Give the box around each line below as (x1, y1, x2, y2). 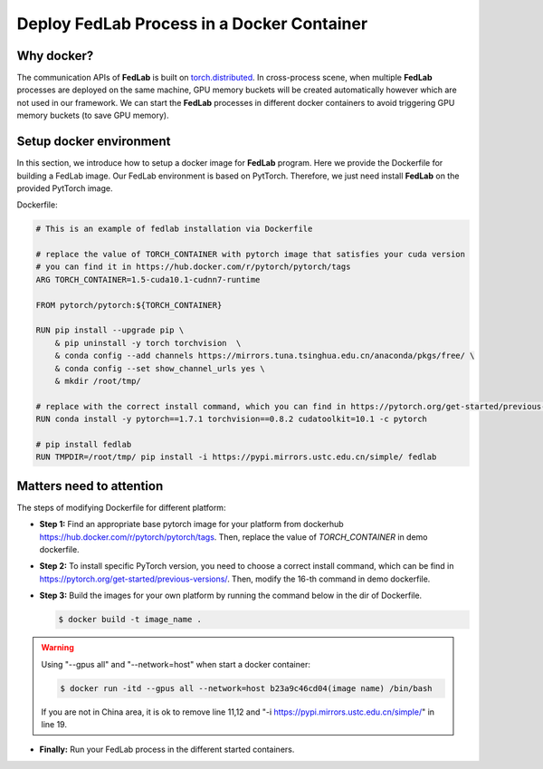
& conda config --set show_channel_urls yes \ (54, 363, 266, 373)
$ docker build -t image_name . (58, 614, 203, 625)
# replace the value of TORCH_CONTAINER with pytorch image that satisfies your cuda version (35, 249, 466, 260)
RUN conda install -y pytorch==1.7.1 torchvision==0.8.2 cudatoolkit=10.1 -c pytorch (35, 414, 427, 425)
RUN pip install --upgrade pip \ (35, 325, 185, 335)
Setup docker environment (16, 134, 171, 149)
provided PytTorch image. (16, 182, 113, 194)
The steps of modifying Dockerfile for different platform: (16, 502, 226, 513)
